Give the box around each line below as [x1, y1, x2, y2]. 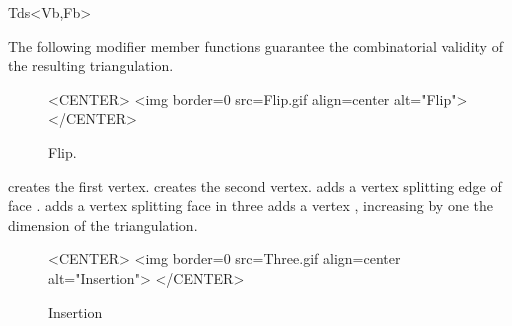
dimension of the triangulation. [8, 214, 198, 235]
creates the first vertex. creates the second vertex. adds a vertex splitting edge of [8, 175, 502, 196]
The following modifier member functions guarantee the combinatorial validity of [8, 35, 503, 56]
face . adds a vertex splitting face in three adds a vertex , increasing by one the [8, 195, 494, 216]
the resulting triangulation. [8, 55, 174, 76]
